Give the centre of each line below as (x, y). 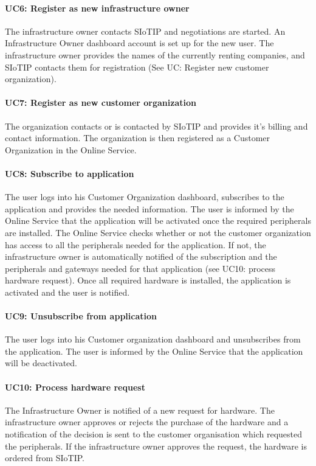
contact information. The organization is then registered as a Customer (138, 138)
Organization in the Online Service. (71, 149)
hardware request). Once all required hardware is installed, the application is (148, 280)
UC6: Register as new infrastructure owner (97, 8)
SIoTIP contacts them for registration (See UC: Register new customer (137, 67)
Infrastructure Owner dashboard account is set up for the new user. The (139, 43)
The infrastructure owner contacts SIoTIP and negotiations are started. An (145, 31)
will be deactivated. (41, 363)
